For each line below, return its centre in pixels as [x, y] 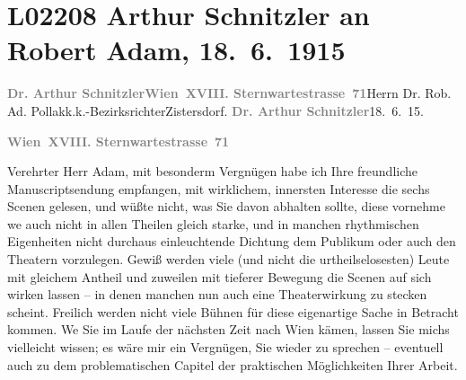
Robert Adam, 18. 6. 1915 [176, 50]
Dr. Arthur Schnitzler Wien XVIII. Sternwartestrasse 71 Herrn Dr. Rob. [229, 93]
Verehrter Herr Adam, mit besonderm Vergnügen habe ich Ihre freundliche [213, 171]
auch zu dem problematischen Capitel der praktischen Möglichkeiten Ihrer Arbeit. [233, 364]
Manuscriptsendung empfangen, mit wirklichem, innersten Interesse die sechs [219, 188]
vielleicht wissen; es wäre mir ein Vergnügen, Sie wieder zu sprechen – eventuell [225, 347]
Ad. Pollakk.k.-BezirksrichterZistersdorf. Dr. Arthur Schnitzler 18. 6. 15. [216, 110]
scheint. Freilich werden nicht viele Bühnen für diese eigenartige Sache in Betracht [233, 311]
